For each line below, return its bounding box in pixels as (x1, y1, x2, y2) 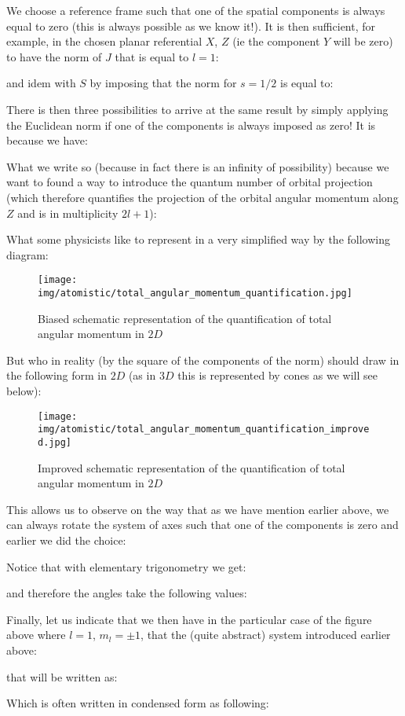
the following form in (6, 367, 108, 384)
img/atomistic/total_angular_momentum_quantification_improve (38, 424, 370, 435)
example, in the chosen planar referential (6, 33, 202, 50)
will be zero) (333, 33, 393, 50)
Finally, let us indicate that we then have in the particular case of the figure (6, 611, 372, 627)
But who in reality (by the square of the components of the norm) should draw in (6, 351, 400, 368)
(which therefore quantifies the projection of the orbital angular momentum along (6, 189, 399, 205)
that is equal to (115, 48, 189, 64)
